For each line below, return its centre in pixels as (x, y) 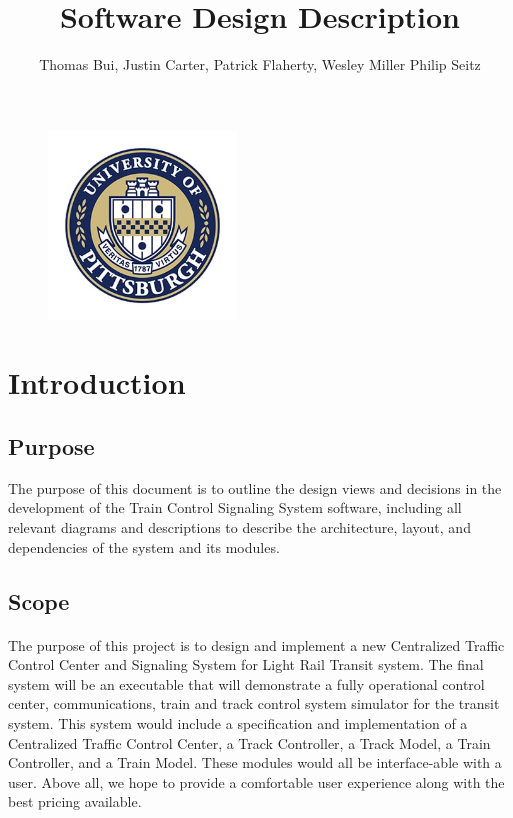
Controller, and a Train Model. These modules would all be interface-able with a (255, 762)
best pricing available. (75, 801)
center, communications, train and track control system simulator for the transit (254, 703)
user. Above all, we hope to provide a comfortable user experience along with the (256, 781)
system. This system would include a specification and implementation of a (238, 722)
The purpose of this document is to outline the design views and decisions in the (255, 487)
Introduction (97, 382)
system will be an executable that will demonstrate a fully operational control (246, 683)
